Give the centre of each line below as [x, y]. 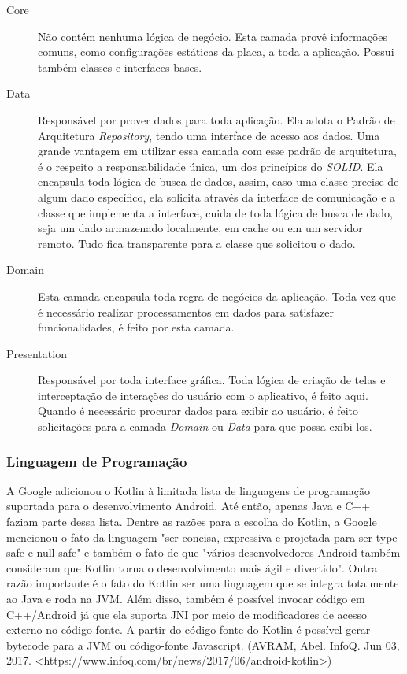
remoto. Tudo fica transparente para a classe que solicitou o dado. [197, 243]
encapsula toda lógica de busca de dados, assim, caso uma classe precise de [218, 181]
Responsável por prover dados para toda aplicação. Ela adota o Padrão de [216, 119]
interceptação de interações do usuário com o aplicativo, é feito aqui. [203, 395]
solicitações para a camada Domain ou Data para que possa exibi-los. [205, 426]
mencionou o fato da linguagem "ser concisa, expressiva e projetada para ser [190, 537]
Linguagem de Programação [97, 461]
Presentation [37, 353]
